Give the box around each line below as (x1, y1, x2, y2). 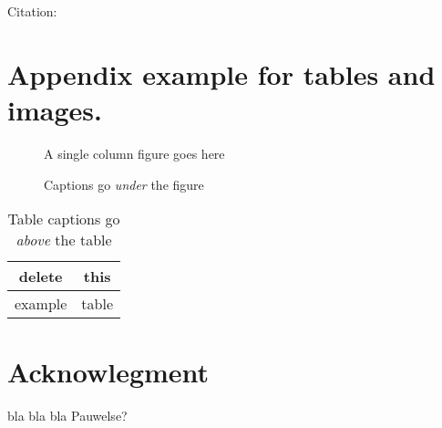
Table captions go (7, 208, 120, 230)
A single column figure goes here (44, 143, 225, 162)
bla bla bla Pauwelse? (7, 406, 128, 425)
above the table (15, 229, 112, 251)
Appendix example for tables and (7, 55, 436, 92)
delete (18, 266, 63, 287)
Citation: (7, 2, 57, 20)
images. (7, 90, 102, 128)
